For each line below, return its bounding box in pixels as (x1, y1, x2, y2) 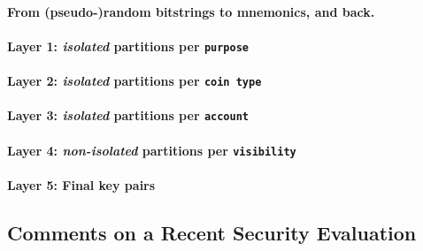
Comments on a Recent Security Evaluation (7, 218, 417, 246)
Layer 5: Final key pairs (7, 175, 156, 194)
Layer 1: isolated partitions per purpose (7, 36, 249, 55)
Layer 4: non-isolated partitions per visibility (7, 141, 296, 159)
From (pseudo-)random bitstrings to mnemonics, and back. (7, 2, 375, 20)
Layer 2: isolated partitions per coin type (7, 72, 262, 90)
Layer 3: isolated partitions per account (7, 106, 249, 125)
